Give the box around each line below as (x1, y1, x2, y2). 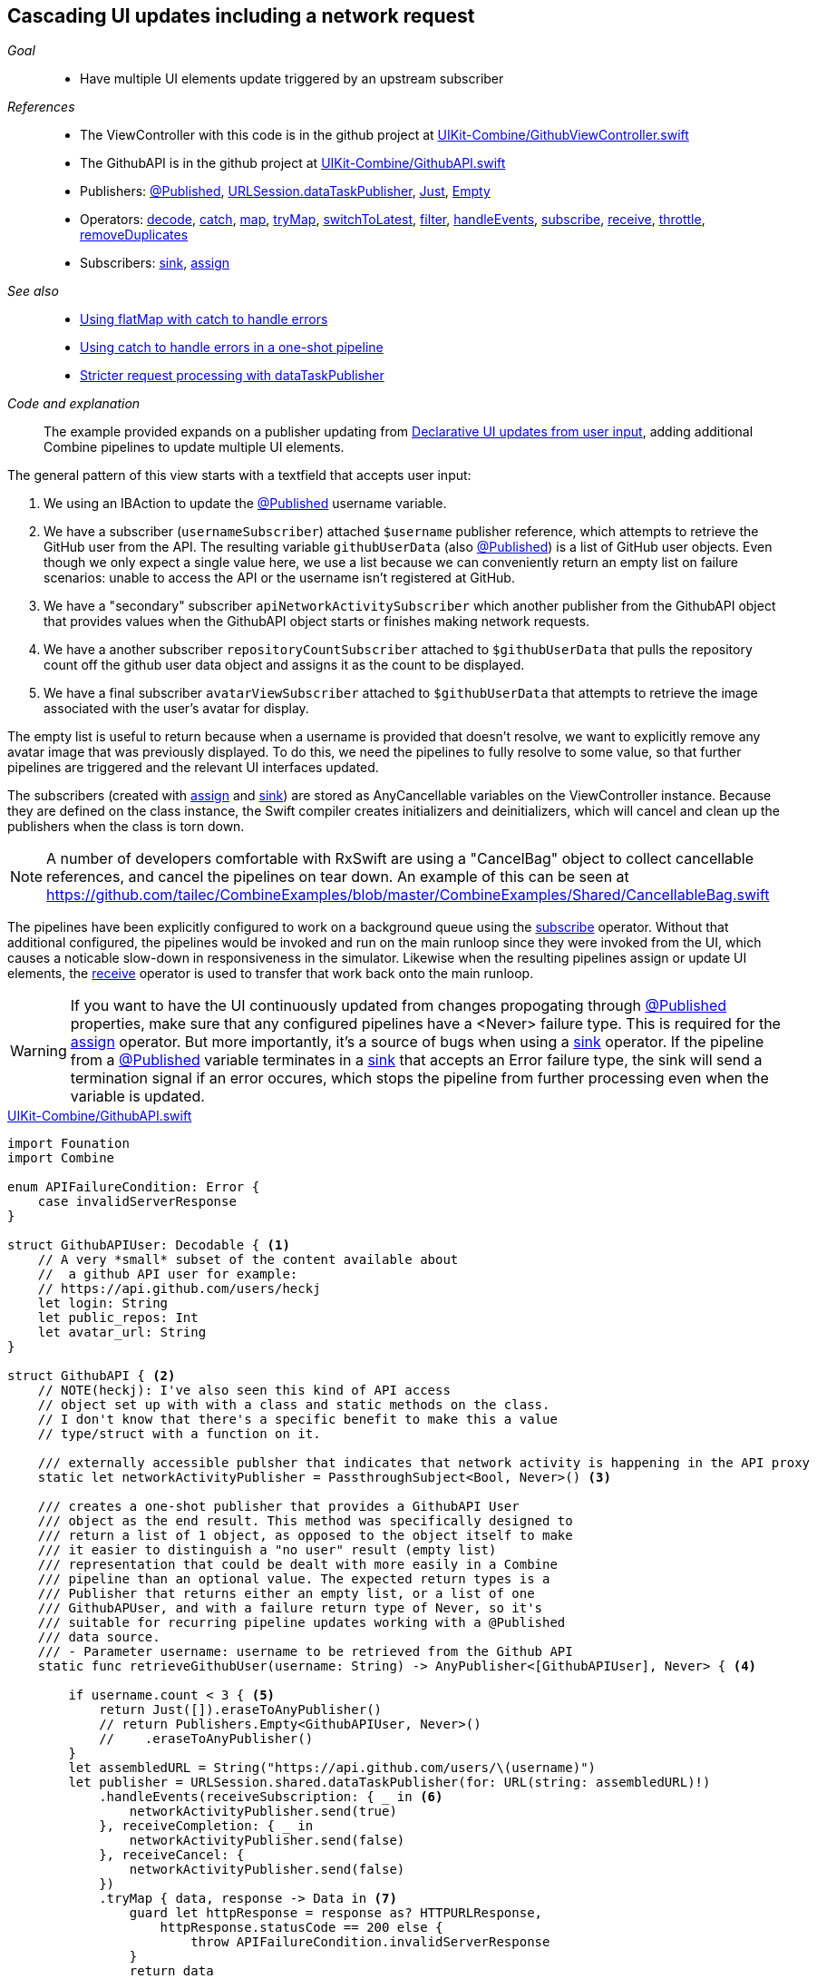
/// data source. (37, 1630, 160, 1645)
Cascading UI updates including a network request (7, 5, 475, 27)
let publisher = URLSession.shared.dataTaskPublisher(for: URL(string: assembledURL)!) (68, 1775, 711, 1790)
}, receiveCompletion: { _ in (99, 1818, 314, 1834)
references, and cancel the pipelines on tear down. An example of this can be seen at (46, 867, 629, 887)
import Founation (7, 1136, 130, 1151)
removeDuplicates (80, 227, 189, 243)
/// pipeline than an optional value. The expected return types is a (37, 1572, 550, 1587)
